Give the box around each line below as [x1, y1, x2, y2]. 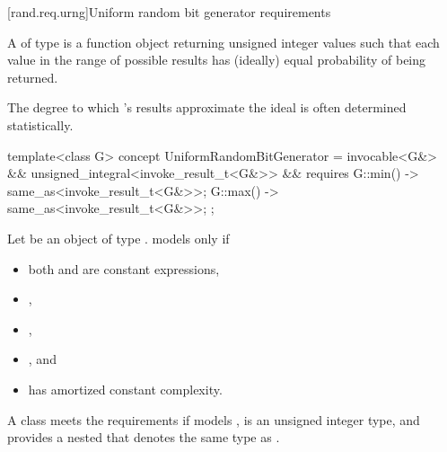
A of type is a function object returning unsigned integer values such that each [7, 32, 440, 51]
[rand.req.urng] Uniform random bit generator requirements [7, 3, 331, 21]
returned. [7, 67, 58, 86]
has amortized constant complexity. [28, 379, 223, 398]
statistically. [7, 115, 74, 134]
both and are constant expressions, [28, 259, 220, 278]
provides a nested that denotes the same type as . [7, 428, 280, 447]
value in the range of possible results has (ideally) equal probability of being [7, 50, 426, 69]
